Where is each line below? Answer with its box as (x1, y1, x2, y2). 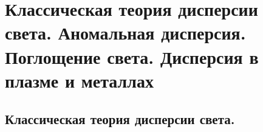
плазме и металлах (5, 68, 154, 92)
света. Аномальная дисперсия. (5, 20, 246, 45)
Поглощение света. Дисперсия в (5, 44, 259, 69)
